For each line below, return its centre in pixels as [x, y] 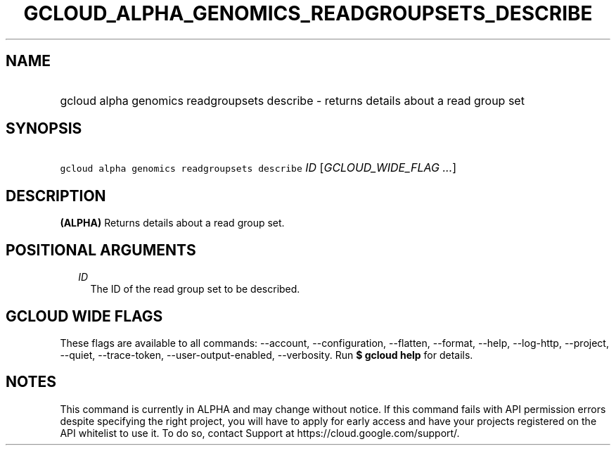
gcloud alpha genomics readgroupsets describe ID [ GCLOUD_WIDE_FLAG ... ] [258, 168]
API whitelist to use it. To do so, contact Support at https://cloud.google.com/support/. [260, 433]
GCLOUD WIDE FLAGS [84, 316]
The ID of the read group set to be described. [195, 289]
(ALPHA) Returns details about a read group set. [172, 223]
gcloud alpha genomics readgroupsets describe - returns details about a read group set [292, 100]
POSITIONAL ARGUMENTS [101, 250]
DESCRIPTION [56, 196]
